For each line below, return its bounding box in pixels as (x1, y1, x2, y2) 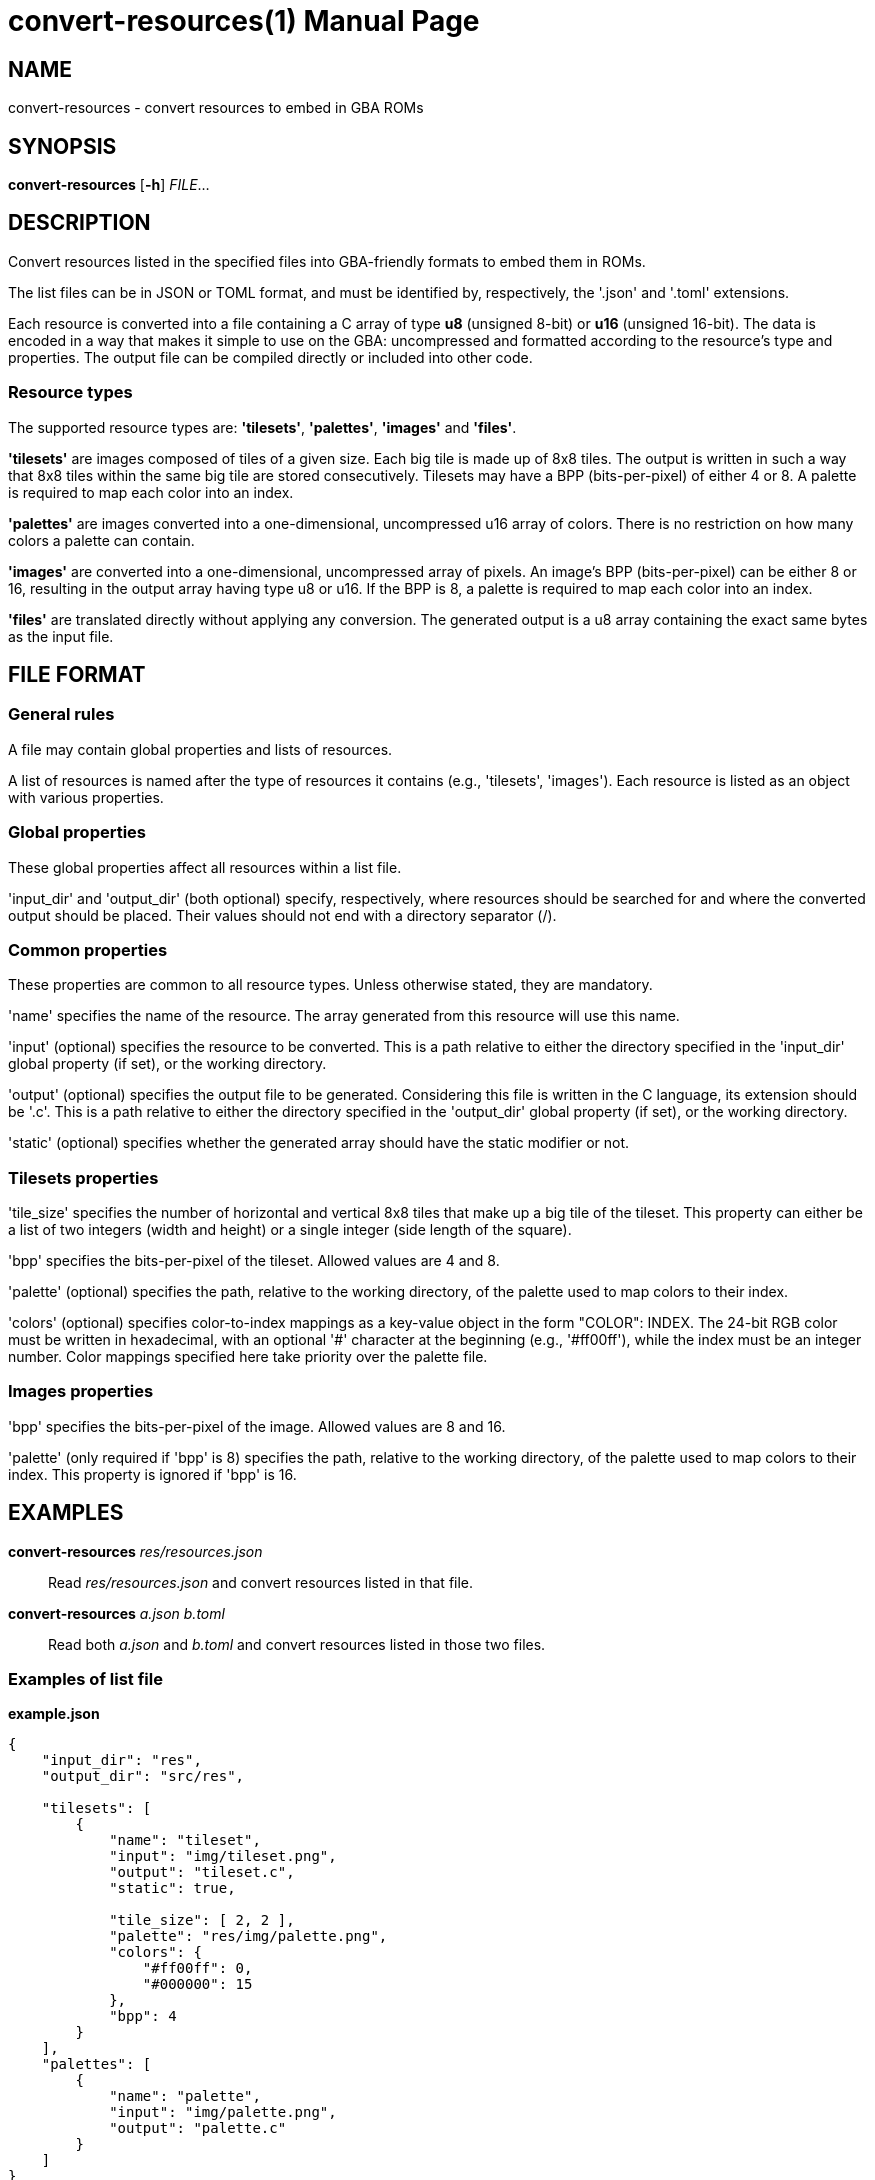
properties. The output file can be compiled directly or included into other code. (8, 348, 533, 366)
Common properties (8, 939, 168, 960)
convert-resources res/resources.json (8, 1542, 263, 1560)
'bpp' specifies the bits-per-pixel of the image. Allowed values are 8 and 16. (8, 1417, 506, 1435)
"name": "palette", (109, 2088, 261, 2105)
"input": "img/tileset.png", (109, 1848, 337, 1865)
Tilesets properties (8, 1167, 159, 1188)
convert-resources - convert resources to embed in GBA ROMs (8, 99, 424, 117)
